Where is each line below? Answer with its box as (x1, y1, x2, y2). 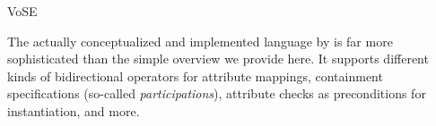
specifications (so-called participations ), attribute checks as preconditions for (7, 84, 426, 103)
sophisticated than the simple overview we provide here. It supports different (7, 49, 429, 68)
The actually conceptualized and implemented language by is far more (7, 31, 393, 50)
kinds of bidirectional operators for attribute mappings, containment (7, 66, 383, 85)
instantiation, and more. (7, 101, 140, 120)
